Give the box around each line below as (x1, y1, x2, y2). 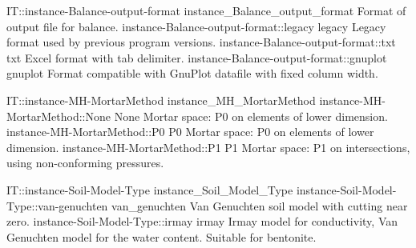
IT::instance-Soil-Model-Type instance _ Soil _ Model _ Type (6, 181, 293, 198)
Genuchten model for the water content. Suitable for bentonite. (6, 228, 317, 245)
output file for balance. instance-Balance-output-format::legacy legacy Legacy (6, 18, 386, 34)
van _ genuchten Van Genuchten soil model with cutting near (111, 197, 408, 214)
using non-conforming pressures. (6, 154, 164, 171)
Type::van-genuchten (6, 197, 108, 214)
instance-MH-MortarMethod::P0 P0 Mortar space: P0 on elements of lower (6, 123, 374, 140)
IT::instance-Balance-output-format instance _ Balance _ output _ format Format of (6, 2, 406, 18)
